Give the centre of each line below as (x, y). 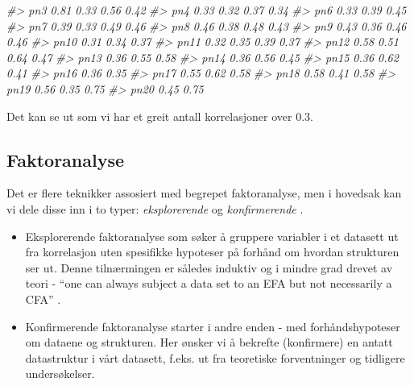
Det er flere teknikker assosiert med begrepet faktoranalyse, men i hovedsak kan (204, 193)
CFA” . (43, 299)
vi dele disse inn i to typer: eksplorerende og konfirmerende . (155, 208)
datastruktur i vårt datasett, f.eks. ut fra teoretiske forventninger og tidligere (215, 357)
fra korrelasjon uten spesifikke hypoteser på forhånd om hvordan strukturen (212, 252)
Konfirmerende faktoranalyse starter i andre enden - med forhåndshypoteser (213, 326)
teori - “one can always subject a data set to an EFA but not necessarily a (209, 283)
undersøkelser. (60, 374)
